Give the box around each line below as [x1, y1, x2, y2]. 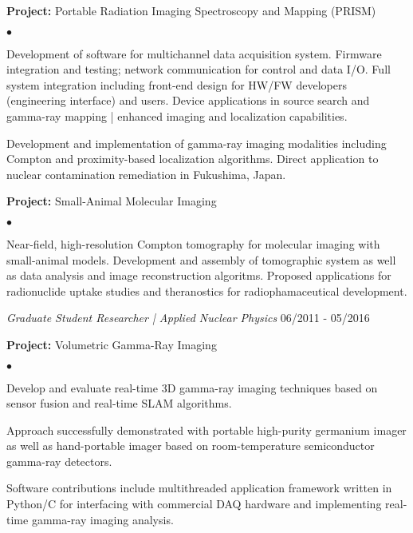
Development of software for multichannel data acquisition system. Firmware [6, 45, 382, 62]
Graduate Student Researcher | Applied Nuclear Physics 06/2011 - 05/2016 [6, 309, 370, 326]
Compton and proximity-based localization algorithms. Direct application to [6, 150, 379, 167]
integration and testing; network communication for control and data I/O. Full [6, 61, 391, 78]
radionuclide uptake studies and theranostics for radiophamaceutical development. [6, 282, 407, 299]
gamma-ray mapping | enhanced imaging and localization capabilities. [6, 107, 348, 124]
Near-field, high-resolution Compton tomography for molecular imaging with [6, 235, 380, 252]
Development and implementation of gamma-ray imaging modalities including [6, 134, 387, 151]
